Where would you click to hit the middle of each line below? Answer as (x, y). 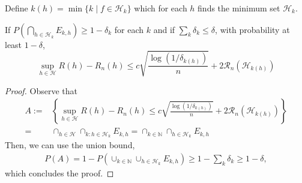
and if (164, 29)
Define (17, 8)
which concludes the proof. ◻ (59, 172)
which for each (161, 8)
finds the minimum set (239, 8)
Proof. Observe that (41, 90)
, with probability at (252, 29)
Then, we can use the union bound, (70, 145)
